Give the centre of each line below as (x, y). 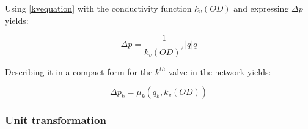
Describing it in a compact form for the (79, 71)
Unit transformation (56, 120)
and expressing (261, 8)
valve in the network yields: (220, 71)
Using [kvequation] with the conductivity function (98, 8)
